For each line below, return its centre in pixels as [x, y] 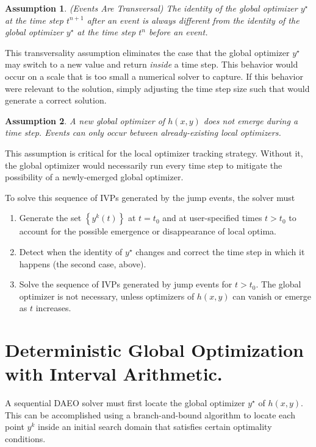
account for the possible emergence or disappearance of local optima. [148, 231]
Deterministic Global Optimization [155, 350]
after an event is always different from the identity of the [193, 20]
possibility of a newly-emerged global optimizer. [94, 177]
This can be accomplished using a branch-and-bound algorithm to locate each [150, 414]
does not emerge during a [251, 120]
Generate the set [50, 218]
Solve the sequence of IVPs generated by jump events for [126, 284]
